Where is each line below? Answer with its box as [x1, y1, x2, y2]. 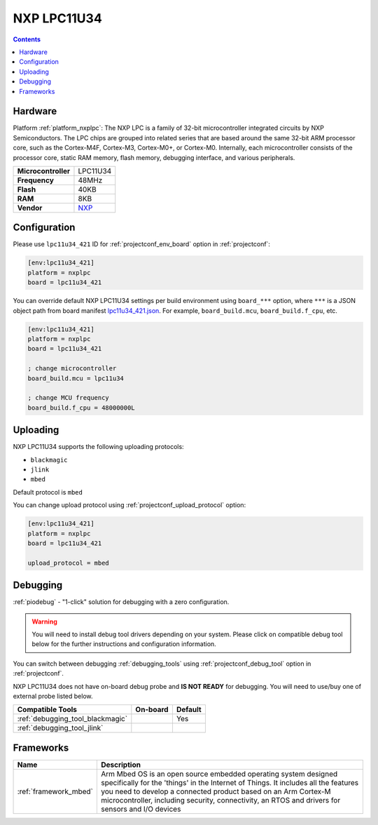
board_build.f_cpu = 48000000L [27, 403, 136, 412]
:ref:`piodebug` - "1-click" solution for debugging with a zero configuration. [13, 598, 230, 606]
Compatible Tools [17, 705, 77, 715]
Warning [31, 617, 57, 626]
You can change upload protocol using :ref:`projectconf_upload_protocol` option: [13, 501, 246, 509]
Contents [13, 35, 41, 43]
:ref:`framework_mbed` [17, 786, 94, 796]
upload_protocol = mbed [27, 558, 110, 567]
